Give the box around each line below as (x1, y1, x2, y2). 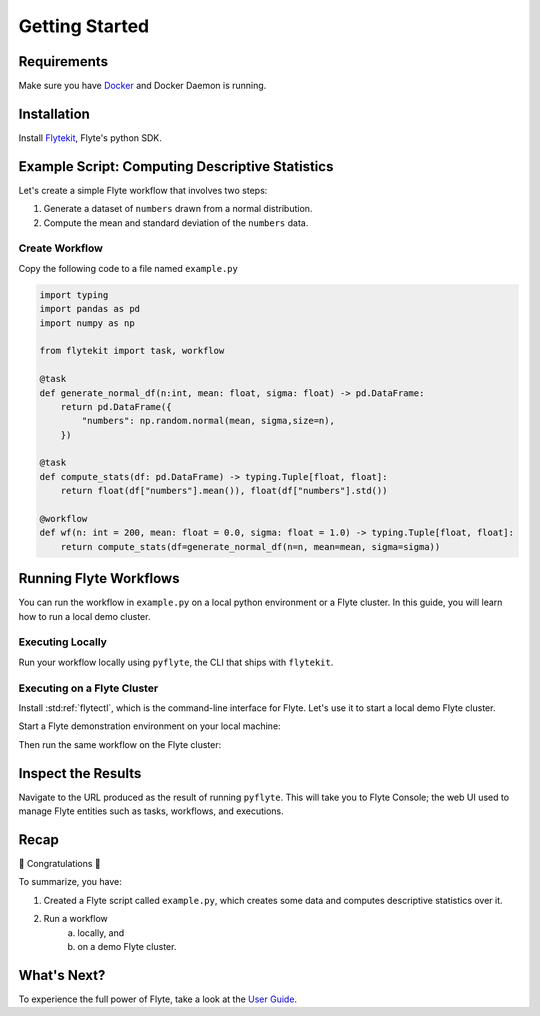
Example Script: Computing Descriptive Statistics (18, 158, 334, 175)
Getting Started (18, 15, 150, 37)
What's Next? (18, 966, 106, 984)
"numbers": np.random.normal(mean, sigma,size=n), (81, 415, 335, 427)
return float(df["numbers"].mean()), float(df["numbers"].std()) (60, 485, 388, 497)
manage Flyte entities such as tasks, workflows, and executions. (18, 805, 284, 817)
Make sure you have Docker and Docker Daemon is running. (18, 80, 267, 92)
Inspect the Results (18, 765, 142, 782)
